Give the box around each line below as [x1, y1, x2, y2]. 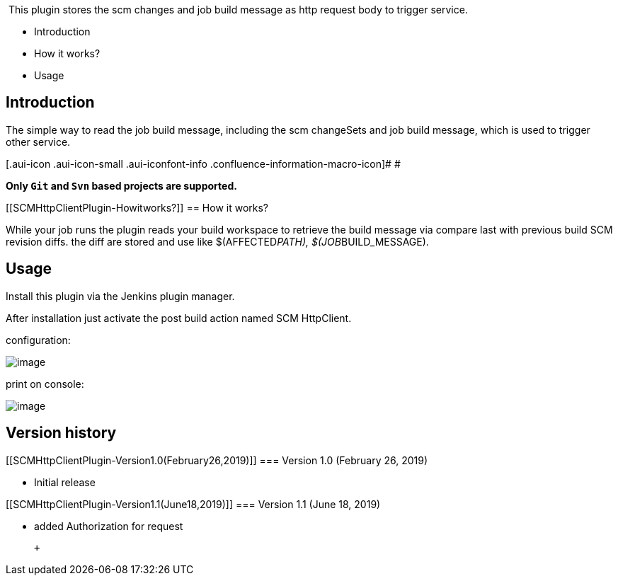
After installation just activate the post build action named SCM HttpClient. [6, 311, 352, 324]
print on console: [6, 377, 84, 390]
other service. [6, 135, 71, 148]
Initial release [34, 476, 96, 488]
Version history [6, 424, 117, 442]
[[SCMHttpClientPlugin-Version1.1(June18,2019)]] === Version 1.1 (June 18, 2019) [6, 497, 381, 510]
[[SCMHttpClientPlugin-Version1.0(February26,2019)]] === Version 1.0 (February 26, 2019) [6, 454, 428, 466]
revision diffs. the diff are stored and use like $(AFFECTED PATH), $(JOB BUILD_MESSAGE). [6, 235, 429, 248]
